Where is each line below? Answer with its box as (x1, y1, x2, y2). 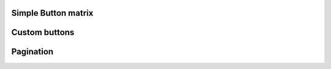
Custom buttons (11, 27, 75, 38)
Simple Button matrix (11, 8, 94, 18)
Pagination (11, 47, 54, 57)
